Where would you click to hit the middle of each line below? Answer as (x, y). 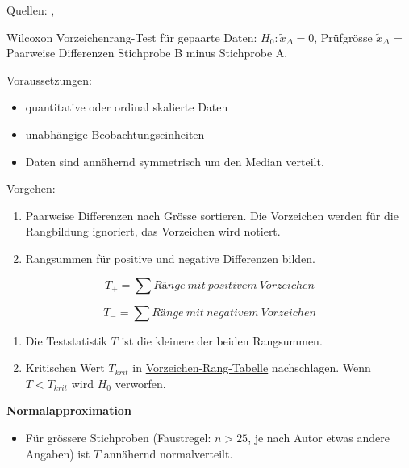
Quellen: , (31, 10)
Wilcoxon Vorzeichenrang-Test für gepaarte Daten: (132, 37)
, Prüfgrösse (343, 37)
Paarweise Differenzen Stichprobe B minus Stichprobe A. (147, 53)
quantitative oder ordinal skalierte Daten (127, 107)
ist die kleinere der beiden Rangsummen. (222, 340)
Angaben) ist (58, 453)
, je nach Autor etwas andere (319, 437)
